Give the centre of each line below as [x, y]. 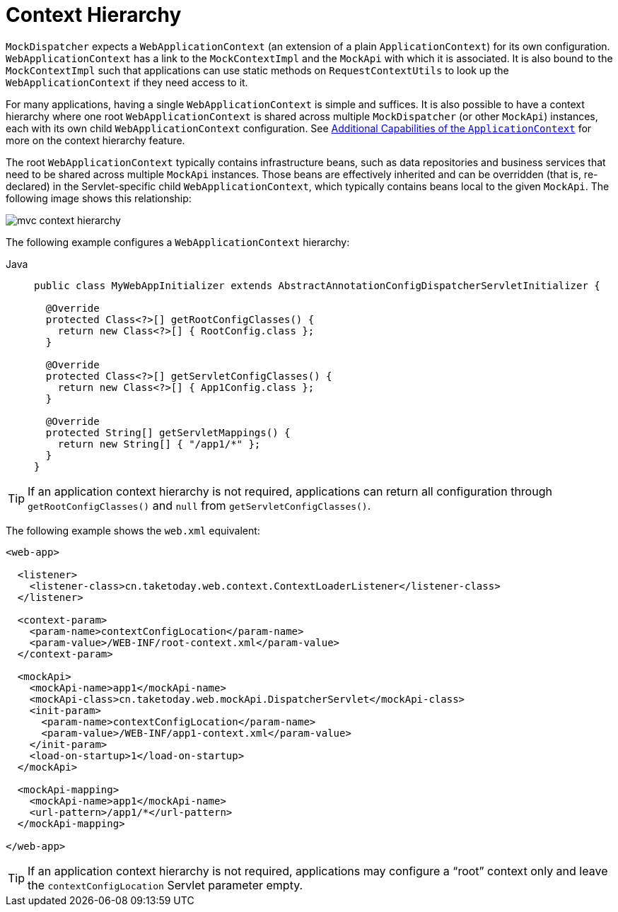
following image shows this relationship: [99, 198]
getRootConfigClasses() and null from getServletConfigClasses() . [199, 505]
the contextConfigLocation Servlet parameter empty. [165, 885]
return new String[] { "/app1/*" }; [159, 444]
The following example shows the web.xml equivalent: [133, 530]
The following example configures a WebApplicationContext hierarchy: [178, 242]
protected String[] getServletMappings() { [168, 432]
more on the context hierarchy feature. [95, 140]
